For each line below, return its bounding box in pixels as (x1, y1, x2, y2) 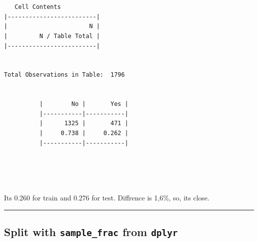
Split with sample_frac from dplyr (4, 224, 178, 240)
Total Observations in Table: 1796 (4, 71, 125, 79)
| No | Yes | (39, 100, 129, 108)
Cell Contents (14, 3, 61, 11)
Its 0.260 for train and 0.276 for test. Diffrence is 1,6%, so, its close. (4, 193, 210, 203)
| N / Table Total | (4, 32, 100, 40)
